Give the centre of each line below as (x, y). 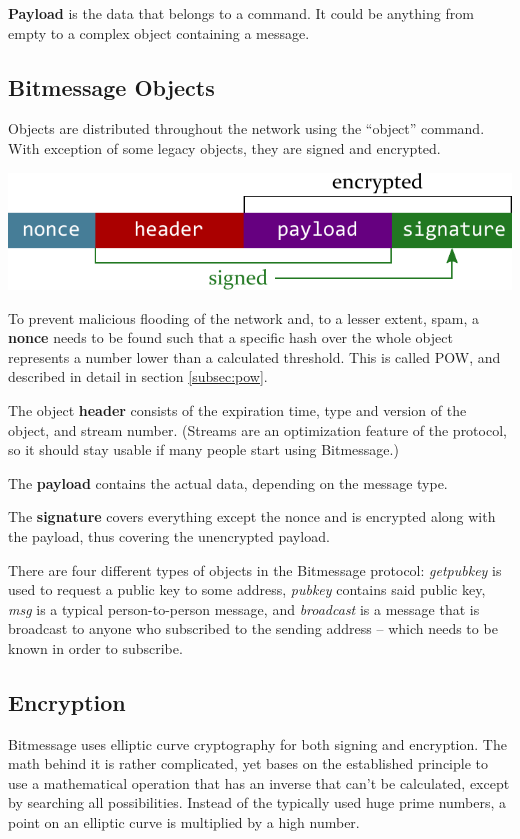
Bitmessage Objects (111, 86)
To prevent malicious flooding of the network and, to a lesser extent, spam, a (243, 317)
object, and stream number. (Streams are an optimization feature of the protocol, (257, 429)
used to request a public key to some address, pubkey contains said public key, (247, 589)
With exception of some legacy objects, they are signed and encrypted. (224, 147)
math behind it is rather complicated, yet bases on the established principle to (248, 763)
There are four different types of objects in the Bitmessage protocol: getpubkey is (255, 569)
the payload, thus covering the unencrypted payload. (169, 535)
